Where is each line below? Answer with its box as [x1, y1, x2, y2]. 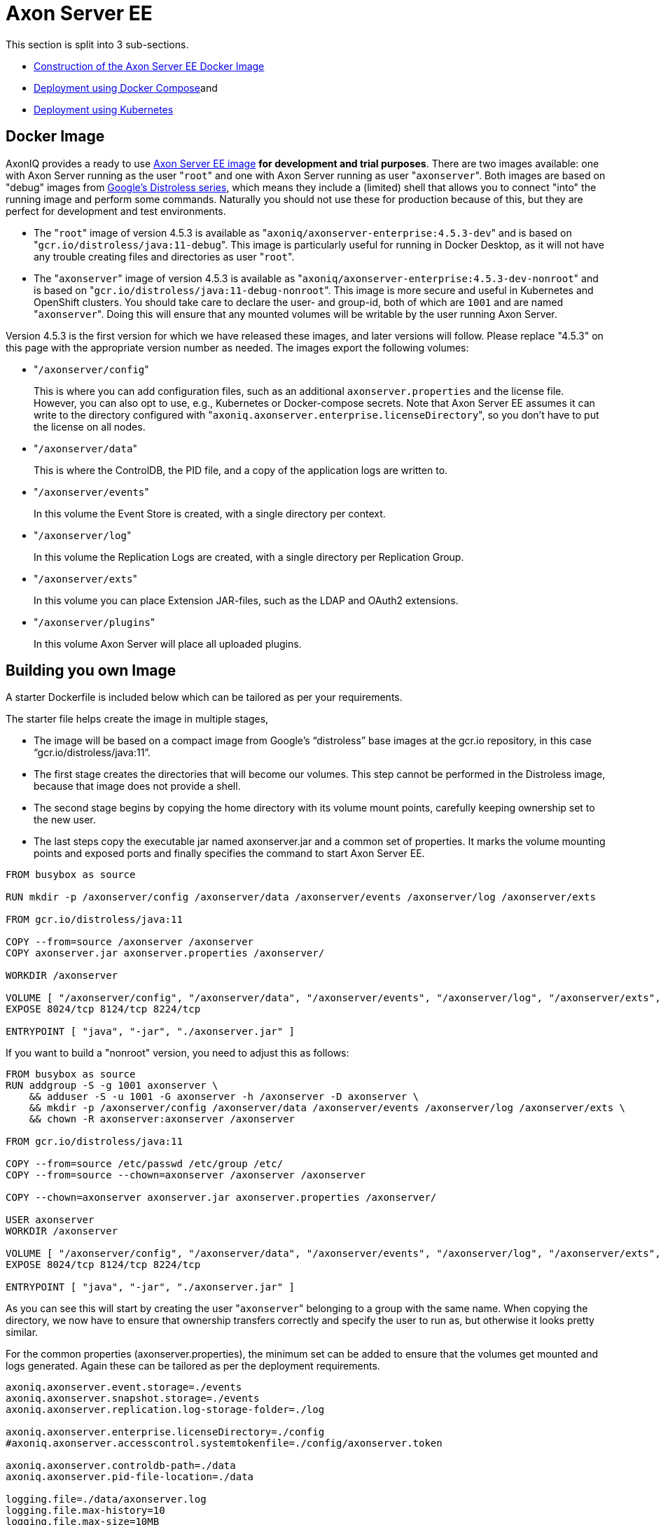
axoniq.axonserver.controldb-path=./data [6, 1460, 236, 1472]
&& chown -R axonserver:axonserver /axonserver [29, 1113, 295, 1125]
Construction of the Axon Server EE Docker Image [34, 60, 265, 72]
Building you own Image [6, 662, 176, 680]
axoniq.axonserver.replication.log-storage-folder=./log [6, 1404, 325, 1416]
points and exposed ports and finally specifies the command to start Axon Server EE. [34, 847, 425, 860]
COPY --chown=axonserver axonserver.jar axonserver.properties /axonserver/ [6, 1192, 437, 1204]
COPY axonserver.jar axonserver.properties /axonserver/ [6, 947, 325, 959]
